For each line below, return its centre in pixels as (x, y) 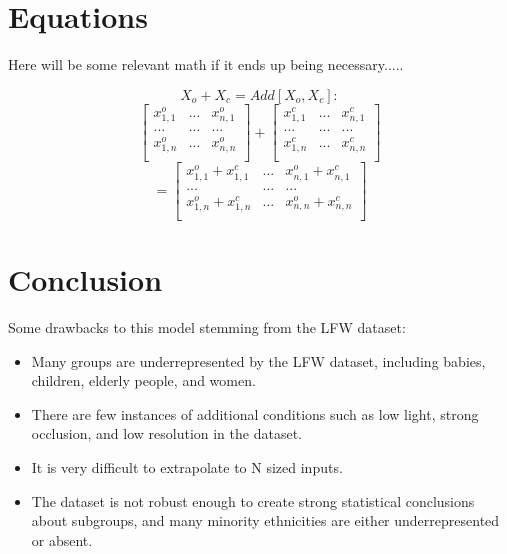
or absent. (62, 539)
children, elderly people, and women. (143, 380)
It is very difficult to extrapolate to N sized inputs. (187, 467)
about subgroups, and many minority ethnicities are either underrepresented (265, 520)
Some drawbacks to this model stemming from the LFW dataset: (207, 327)
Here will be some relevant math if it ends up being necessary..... (206, 64)
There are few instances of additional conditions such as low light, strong (255, 413)
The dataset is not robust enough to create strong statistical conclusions (253, 500)
